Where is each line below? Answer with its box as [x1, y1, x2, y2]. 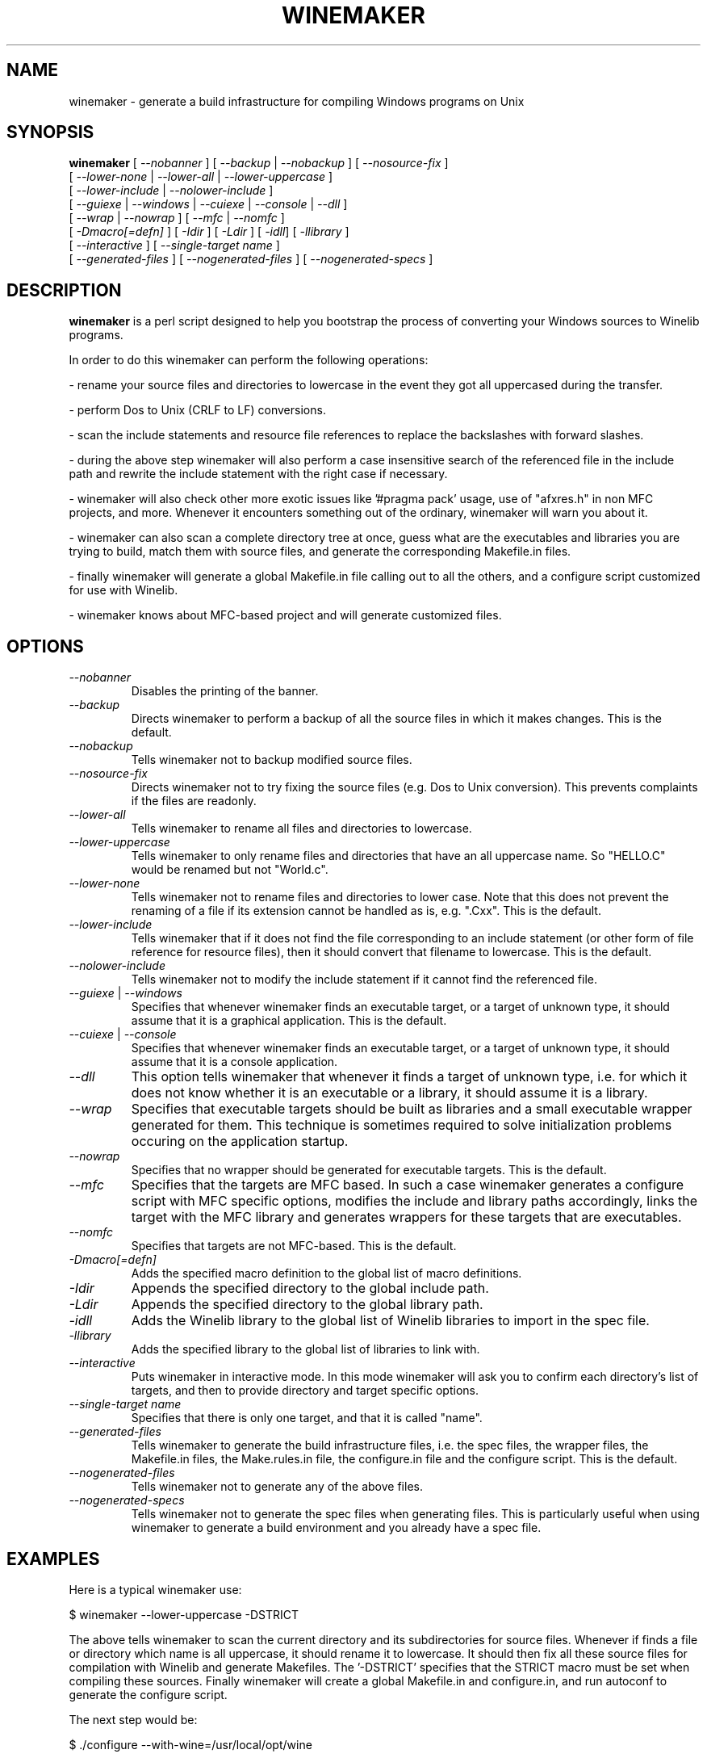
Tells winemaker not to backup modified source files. [131, 753, 412, 767]
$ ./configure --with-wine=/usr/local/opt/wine [69, 1737, 312, 1752]
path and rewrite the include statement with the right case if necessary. [69, 467, 448, 481]
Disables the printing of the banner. [131, 684, 319, 699]
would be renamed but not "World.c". [131, 862, 328, 877]
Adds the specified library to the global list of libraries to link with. [131, 1342, 480, 1357]
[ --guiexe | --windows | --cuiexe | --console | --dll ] [69, 197, 348, 212]
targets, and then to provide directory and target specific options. [131, 1383, 479, 1398]
